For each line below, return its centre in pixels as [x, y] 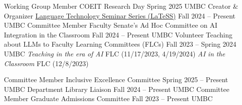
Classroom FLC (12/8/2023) [46, 63]
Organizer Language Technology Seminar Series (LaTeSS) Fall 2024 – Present [120, 15]
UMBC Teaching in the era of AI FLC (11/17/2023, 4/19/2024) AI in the [115, 53]
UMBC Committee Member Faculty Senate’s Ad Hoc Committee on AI [111, 25]
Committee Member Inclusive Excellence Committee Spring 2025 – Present [116, 79]
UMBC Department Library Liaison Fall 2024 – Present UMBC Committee [117, 89]
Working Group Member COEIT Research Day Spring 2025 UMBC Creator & [121, 6]
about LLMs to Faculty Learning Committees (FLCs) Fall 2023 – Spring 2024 [120, 44]
